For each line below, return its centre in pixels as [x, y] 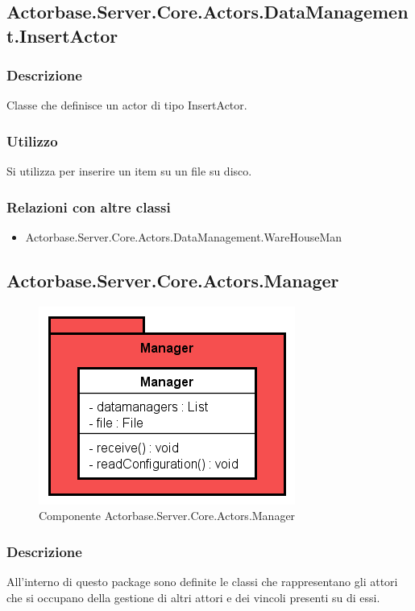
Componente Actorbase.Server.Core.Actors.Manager [167, 516]
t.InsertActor [62, 35]
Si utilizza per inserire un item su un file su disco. [129, 171]
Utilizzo [32, 140]
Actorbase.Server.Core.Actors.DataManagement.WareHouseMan [184, 237]
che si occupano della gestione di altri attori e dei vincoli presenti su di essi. [193, 597]
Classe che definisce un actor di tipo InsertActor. [127, 105]
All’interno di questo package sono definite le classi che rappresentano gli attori [202, 582]
